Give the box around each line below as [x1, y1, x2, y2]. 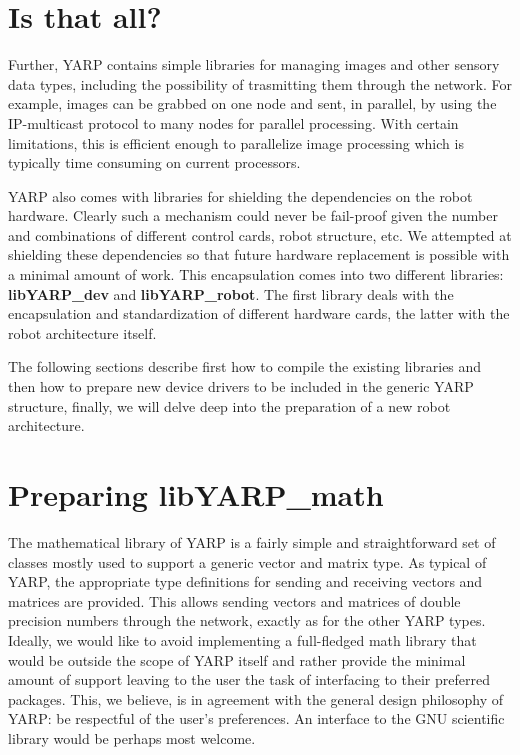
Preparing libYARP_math [8, 474, 384, 514]
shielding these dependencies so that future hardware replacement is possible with [8, 244, 510, 265]
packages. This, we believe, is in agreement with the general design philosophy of [8, 688, 504, 709]
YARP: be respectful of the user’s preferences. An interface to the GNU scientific [8, 708, 505, 729]
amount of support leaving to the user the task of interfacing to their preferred [8, 669, 490, 690]
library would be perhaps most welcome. [8, 727, 256, 748]
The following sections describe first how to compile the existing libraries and [8, 356, 482, 377]
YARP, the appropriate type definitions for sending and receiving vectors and [8, 571, 483, 592]
